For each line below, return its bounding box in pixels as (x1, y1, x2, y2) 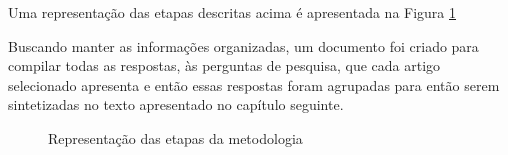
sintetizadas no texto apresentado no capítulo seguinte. (8, 94, 344, 115)
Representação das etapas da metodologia (48, 127, 303, 148)
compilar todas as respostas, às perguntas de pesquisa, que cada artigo (8, 55, 441, 76)
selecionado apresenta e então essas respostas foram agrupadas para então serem (8, 74, 500, 95)
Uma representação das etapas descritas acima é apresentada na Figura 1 (8, 2, 457, 22)
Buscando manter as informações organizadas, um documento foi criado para (8, 35, 479, 56)
